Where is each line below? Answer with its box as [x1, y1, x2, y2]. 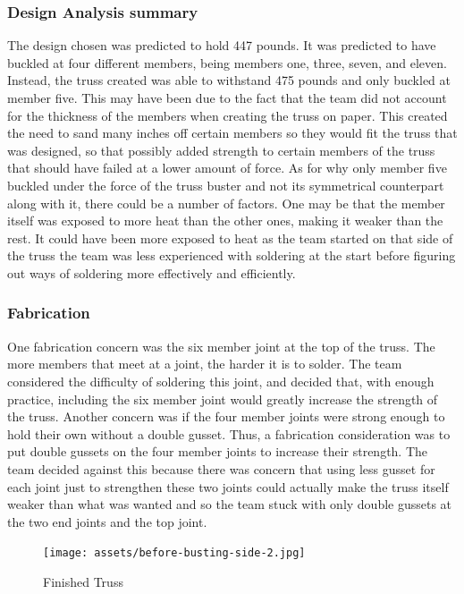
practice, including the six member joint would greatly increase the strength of [7, 389, 438, 408]
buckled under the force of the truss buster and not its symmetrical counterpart [7, 175, 444, 194]
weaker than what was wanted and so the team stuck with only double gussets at [7, 495, 452, 513]
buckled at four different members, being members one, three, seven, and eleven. [7, 53, 447, 72]
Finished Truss [43, 572, 123, 590]
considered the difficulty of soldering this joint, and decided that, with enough [7, 371, 434, 390]
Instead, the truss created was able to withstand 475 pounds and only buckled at [7, 71, 451, 89]
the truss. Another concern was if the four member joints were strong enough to [7, 407, 445, 426]
